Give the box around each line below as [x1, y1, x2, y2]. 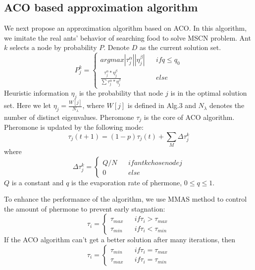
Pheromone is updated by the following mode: [4, 122, 144, 132]
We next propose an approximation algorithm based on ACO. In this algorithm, [4, 23, 247, 33]
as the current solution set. [140, 42, 221, 53]
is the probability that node [79, 88, 163, 98]
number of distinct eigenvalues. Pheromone [4, 111, 134, 122]
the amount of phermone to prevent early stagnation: [4, 203, 165, 214]
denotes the [209, 100, 245, 110]
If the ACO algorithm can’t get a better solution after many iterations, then [4, 234, 235, 245]
